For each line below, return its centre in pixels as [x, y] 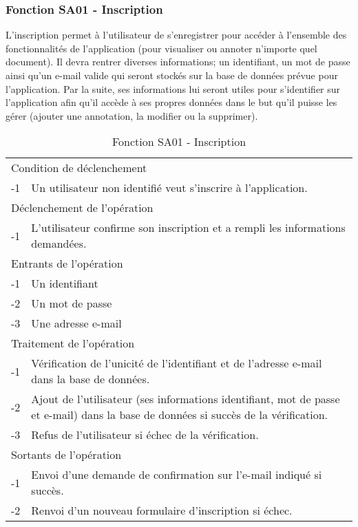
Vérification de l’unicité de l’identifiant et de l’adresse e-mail [177, 363]
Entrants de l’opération [67, 263]
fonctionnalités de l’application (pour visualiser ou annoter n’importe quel [161, 48]
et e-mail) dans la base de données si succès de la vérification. [180, 415]
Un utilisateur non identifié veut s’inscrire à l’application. [169, 188]
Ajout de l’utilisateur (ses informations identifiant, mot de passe [186, 399]
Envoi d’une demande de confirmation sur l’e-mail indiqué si [177, 475]
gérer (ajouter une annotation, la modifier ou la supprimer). [132, 115]
